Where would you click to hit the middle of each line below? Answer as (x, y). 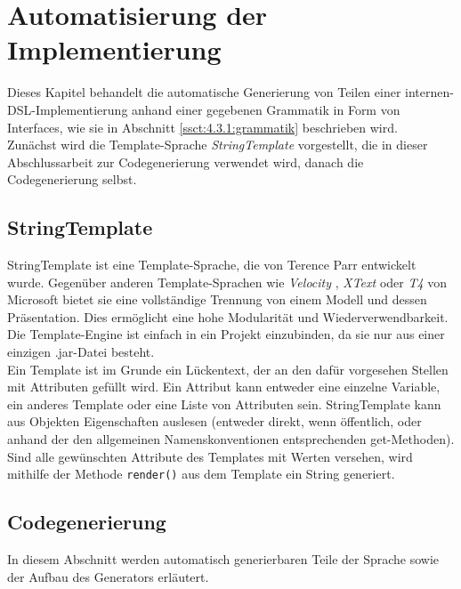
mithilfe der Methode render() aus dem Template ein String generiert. (201, 474)
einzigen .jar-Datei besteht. (81, 352)
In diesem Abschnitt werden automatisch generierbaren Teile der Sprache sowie (223, 559)
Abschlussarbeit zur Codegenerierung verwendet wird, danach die (186, 161)
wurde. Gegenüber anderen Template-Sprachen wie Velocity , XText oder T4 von (227, 282)
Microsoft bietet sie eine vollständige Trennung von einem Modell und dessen (217, 299)
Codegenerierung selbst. (72, 179)
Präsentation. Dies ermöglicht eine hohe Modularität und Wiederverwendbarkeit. (228, 316)
